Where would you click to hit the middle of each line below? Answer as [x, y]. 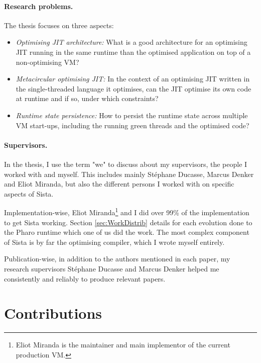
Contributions [53, 313]
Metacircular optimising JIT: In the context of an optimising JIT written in [133, 79]
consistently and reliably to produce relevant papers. [85, 278]
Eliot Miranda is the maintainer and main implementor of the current [123, 345]
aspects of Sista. [29, 193]
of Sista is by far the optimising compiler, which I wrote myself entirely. [114, 242]
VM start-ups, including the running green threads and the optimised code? [133, 125]
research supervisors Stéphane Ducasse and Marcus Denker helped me [112, 268]
